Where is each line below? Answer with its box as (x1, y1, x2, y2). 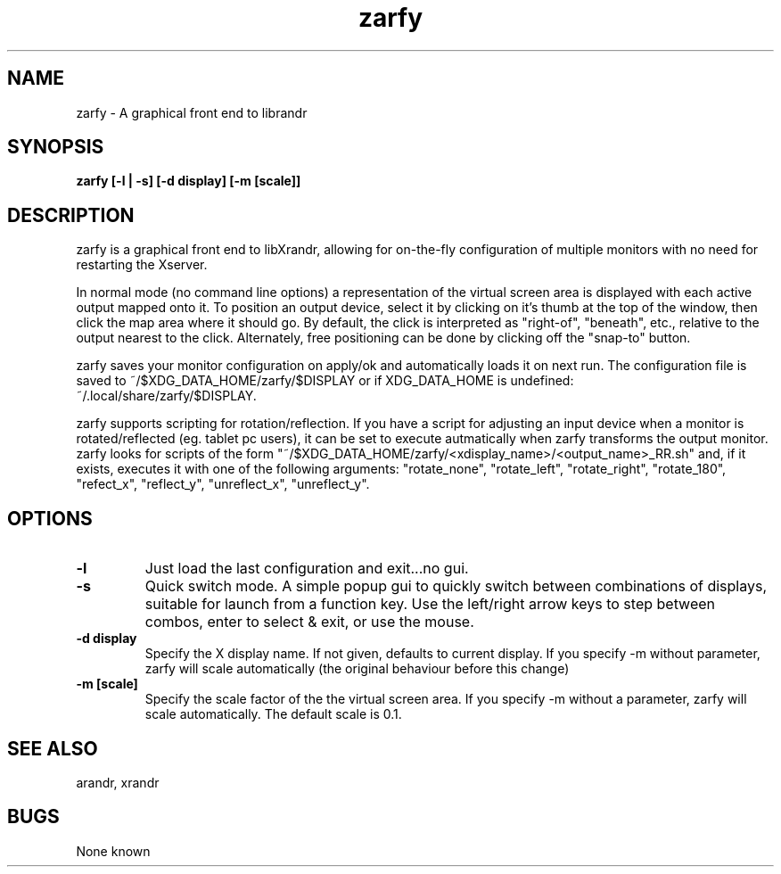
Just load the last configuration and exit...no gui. (144, 559, 469, 578)
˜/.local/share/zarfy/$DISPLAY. (76, 388, 257, 404)
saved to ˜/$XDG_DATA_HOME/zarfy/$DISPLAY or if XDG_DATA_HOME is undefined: (76, 373, 574, 389)
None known (76, 843, 151, 859)
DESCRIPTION (7, 203, 135, 227)
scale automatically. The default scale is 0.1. (144, 706, 402, 722)
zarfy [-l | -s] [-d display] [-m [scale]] (76, 173, 301, 189)
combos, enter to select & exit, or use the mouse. (144, 613, 474, 631)
